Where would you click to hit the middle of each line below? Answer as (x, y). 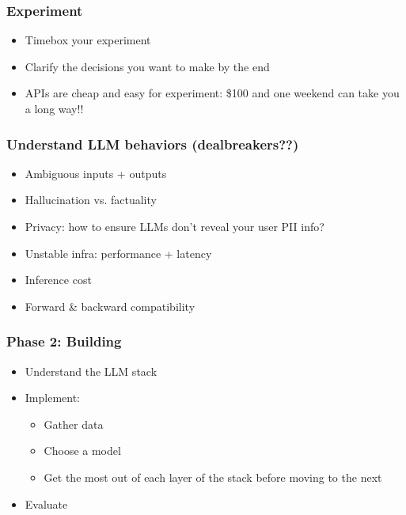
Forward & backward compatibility (110, 306)
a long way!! (54, 108)
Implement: (53, 398)
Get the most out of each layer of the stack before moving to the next (213, 477)
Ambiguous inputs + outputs (96, 173)
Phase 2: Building (64, 341)
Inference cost (58, 280)
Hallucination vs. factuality (91, 200)
